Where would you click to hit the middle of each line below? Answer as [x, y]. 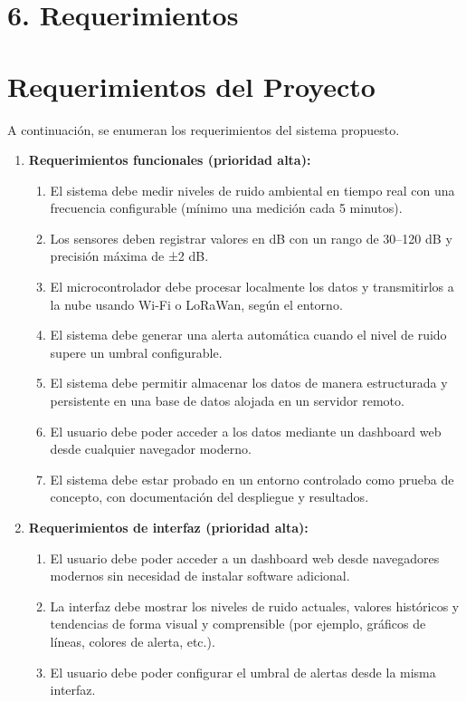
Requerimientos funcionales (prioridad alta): [170, 160]
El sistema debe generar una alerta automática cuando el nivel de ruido [248, 335]
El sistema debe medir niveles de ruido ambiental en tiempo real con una [252, 190]
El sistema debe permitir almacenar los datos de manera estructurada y [249, 383]
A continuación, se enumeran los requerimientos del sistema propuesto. [204, 129]
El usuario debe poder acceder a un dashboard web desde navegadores [245, 558]
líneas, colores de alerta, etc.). [133, 641]
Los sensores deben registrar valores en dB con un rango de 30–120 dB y [251, 238]
